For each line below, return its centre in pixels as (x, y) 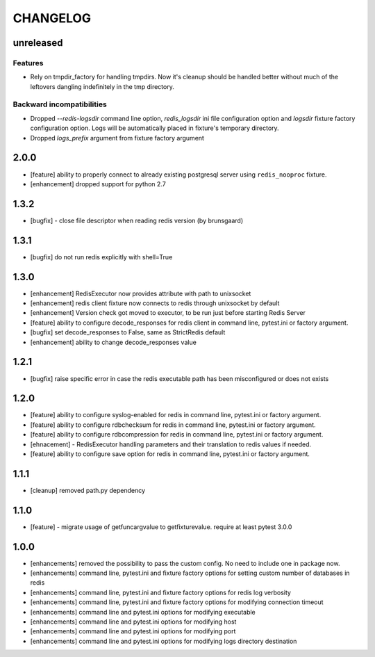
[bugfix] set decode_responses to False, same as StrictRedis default (128, 332)
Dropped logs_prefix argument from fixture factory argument (117, 138)
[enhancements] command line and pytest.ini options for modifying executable (143, 612)
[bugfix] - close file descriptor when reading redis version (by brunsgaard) (137, 220)
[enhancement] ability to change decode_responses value (114, 342)
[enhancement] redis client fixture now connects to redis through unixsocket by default (155, 303)
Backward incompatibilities (60, 104)
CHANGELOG (52, 18)
